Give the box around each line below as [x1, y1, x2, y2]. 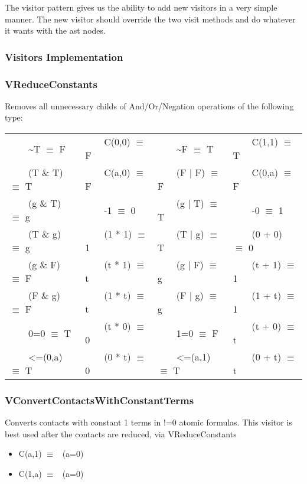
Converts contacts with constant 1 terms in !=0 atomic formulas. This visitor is [5, 416, 292, 428]
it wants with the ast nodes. [5, 24, 106, 37]
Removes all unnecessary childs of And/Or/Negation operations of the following [5, 99, 294, 112]
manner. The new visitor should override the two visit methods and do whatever [5, 12, 296, 25]
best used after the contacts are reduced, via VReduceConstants [5, 427, 237, 440]
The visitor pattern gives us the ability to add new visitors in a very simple [5, 1, 277, 13]
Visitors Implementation [5, 49, 123, 64]
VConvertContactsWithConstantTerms [5, 392, 194, 407]
